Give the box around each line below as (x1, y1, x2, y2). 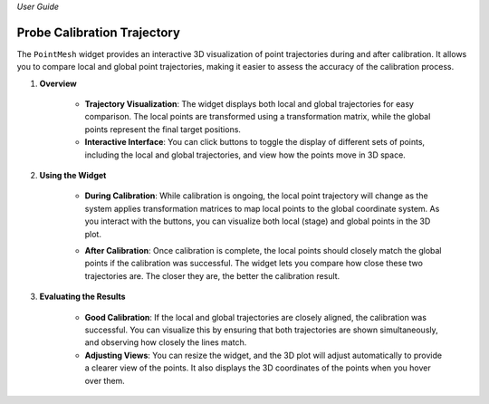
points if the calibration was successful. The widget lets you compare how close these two (84, 258, 423, 269)
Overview (39, 78, 77, 89)
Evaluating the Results (39, 291, 126, 303)
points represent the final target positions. (84, 123, 242, 135)
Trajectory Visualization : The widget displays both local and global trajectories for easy (84, 99, 414, 110)
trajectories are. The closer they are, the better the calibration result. (84, 270, 340, 281)
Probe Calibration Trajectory (16, 24, 181, 40)
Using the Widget (39, 170, 107, 181)
